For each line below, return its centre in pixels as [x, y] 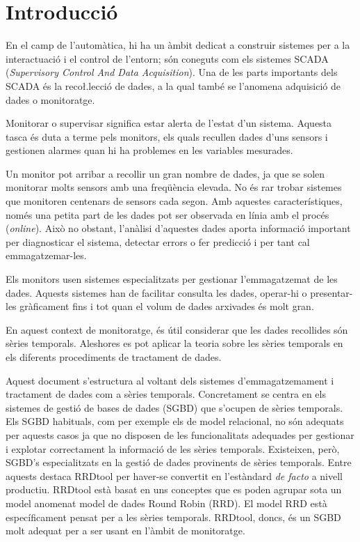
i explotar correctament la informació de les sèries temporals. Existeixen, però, [173, 448]
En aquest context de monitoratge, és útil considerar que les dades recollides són [177, 329]
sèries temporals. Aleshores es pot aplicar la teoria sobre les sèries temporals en [174, 343]
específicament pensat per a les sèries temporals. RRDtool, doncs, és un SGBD [173, 517]
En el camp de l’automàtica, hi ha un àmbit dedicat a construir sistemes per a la [178, 45]
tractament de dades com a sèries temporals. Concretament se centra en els [166, 394]
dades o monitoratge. [50, 99]
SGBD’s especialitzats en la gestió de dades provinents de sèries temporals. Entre [179, 462]
